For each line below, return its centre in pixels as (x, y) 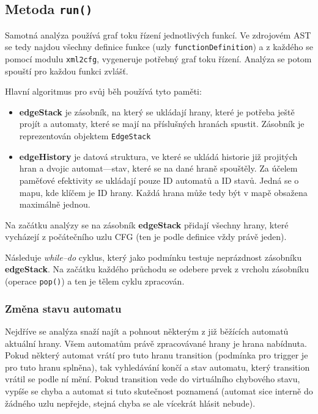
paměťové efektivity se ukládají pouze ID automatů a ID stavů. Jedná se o (159, 180)
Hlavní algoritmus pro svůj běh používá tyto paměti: (103, 91)
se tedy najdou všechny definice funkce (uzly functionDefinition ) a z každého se (159, 47)
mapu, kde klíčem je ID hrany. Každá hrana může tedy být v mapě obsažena (163, 192)
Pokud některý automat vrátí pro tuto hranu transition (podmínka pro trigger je (157, 355)
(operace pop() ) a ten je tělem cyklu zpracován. (95, 281)
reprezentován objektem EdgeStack (85, 136)
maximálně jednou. (55, 204)
